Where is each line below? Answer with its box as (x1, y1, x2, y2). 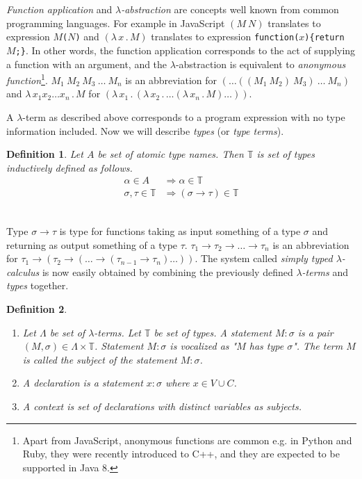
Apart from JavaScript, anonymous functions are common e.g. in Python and (22, 432, 352, 447)
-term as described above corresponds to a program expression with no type (22, 109, 345, 124)
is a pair (297, 325, 334, 339)
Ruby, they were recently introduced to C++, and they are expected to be (22, 446, 340, 461)
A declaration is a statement (22, 375, 143, 390)
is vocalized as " (170, 339, 237, 353)
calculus (6, 264, 40, 279)
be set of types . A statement (154, 325, 272, 339)
